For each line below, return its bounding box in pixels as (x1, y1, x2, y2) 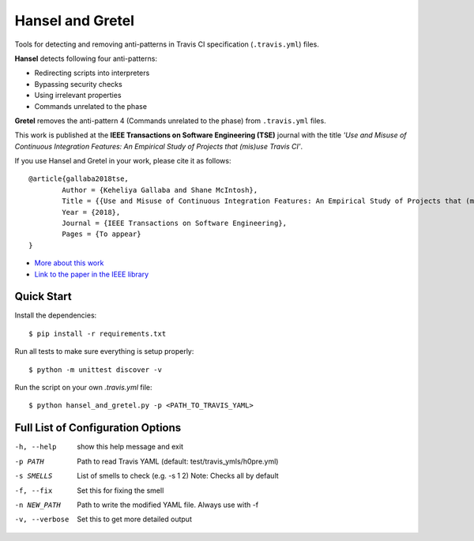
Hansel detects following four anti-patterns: (14, 54, 158, 63)
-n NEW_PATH (14, 500, 61, 509)
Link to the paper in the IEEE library (34, 269, 149, 279)
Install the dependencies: (14, 310, 97, 320)
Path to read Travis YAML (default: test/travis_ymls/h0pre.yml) (77, 456, 279, 466)
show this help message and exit (77, 442, 183, 452)
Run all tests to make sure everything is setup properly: (14, 347, 194, 356)
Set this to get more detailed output (77, 514, 193, 524)
